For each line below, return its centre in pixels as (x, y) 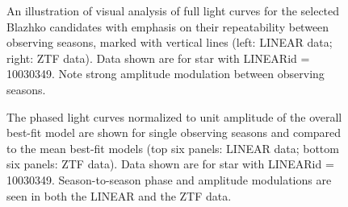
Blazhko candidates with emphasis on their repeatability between (168, 26)
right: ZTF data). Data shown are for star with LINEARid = (158, 58)
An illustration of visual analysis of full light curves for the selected (173, 10)
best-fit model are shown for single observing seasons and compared (174, 132)
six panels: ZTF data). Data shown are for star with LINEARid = (170, 164)
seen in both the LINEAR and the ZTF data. (119, 195)
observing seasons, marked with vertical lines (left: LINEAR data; (170, 42)
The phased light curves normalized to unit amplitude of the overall (174, 116)
